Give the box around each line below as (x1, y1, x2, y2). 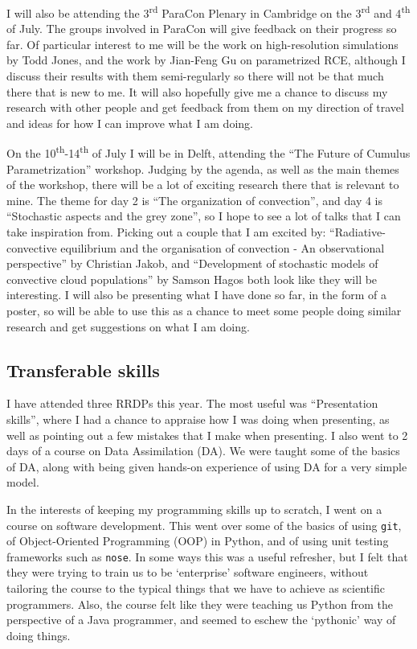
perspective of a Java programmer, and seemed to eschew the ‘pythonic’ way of (6, 611, 396, 628)
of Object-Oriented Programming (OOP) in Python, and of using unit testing (6, 532, 389, 549)
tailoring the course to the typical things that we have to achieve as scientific (6, 580, 385, 597)
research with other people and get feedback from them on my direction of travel (6, 99, 404, 116)
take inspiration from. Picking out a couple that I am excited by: (6, 224, 326, 240)
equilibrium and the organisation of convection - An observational (60, 239, 385, 256)
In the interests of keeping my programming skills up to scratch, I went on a (6, 500, 382, 517)
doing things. (6, 626, 71, 643)
